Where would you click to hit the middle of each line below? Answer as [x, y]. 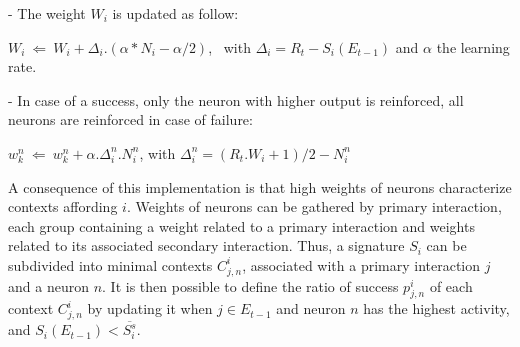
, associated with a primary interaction [361, 264]
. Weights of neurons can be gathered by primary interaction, [314, 206]
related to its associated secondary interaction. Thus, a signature [206, 245]
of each [451, 285]
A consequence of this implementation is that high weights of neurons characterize [260, 186]
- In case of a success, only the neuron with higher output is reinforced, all [236, 99]
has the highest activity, [436, 308]
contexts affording [63, 206]
